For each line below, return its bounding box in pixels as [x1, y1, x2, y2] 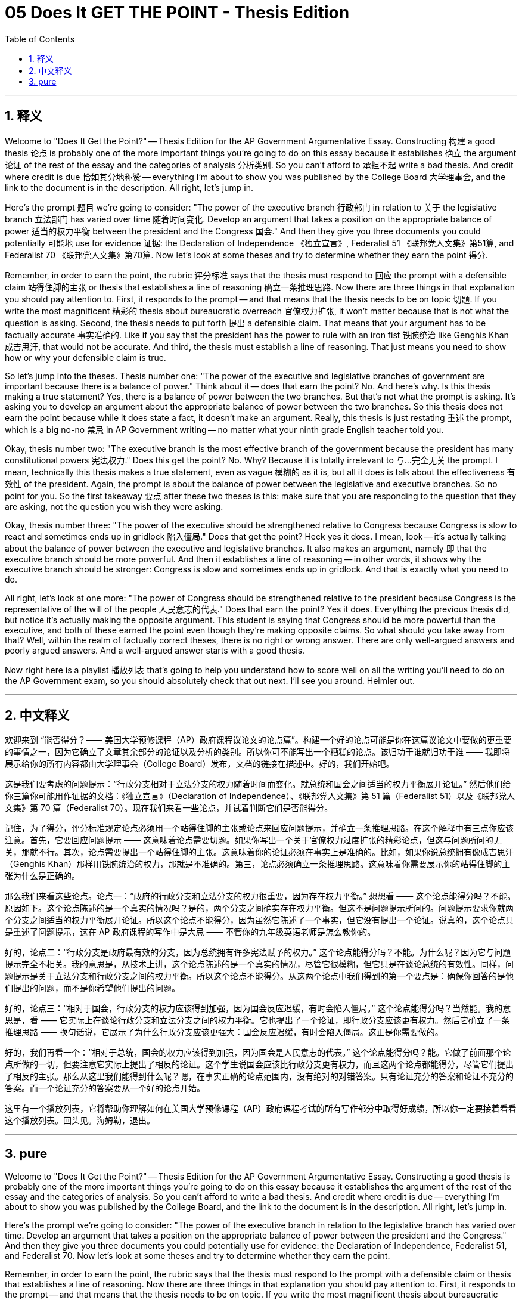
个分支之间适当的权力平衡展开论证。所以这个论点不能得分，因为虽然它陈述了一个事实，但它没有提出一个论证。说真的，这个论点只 [5, 915, 514, 926]
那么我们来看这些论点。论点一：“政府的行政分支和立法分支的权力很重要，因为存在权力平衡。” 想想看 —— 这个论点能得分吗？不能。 [5, 891, 516, 902]
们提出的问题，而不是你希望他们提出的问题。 [5, 983, 180, 993]
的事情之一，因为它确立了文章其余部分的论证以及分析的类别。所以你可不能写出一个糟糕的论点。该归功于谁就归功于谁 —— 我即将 [5, 747, 510, 757]
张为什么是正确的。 [5, 871, 80, 881]
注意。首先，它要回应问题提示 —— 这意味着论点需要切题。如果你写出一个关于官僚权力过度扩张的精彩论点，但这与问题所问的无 [5, 835, 502, 846]
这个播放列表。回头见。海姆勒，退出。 [5, 1115, 155, 1126]
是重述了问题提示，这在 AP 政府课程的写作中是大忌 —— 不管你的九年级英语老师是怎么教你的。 [5, 927, 376, 937]
